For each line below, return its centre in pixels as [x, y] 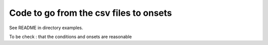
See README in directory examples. [46, 28]
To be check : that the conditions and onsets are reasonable [70, 37]
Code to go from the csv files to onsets [91, 13]
